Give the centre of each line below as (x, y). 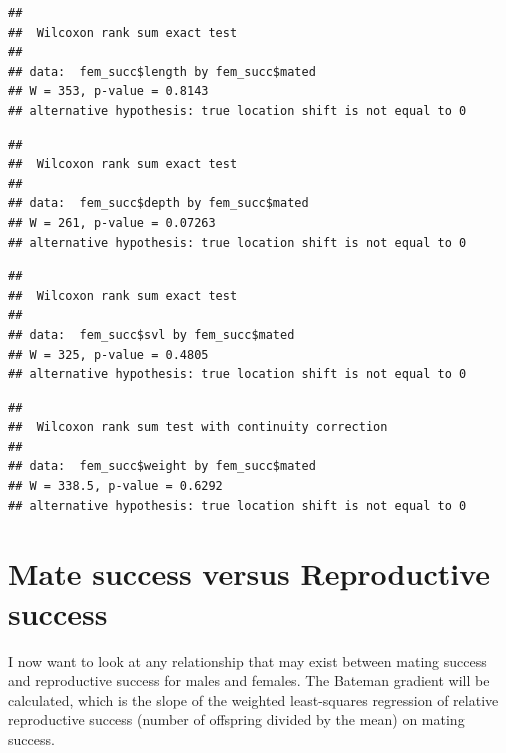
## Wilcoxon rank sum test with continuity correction (198, 427)
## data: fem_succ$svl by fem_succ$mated (151, 334)
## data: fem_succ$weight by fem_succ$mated (162, 466)
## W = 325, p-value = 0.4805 (108, 354)
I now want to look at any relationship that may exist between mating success (247, 660)
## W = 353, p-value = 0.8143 (108, 91)
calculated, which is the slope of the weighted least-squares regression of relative (253, 699)
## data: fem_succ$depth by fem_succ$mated (158, 203)
